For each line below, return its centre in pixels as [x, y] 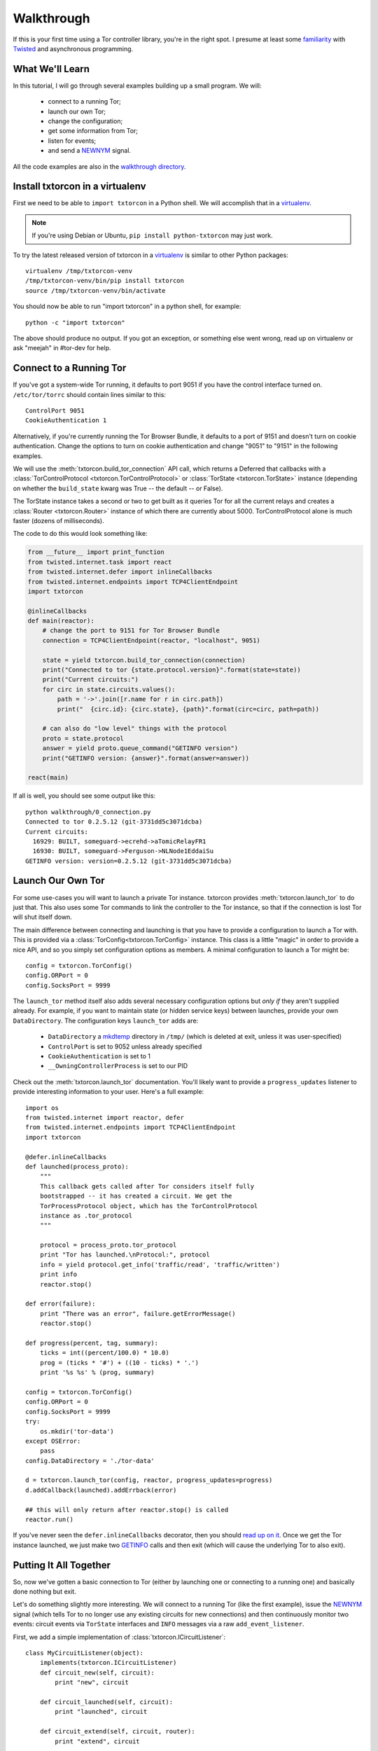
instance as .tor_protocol [86, 1216]
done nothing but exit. [44, 1592]
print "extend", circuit [97, 1741]
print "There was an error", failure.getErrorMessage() [138, 1314]
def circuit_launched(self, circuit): [106, 1702]
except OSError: [53, 1441]
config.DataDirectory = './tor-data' [90, 1461]
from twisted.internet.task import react [100, 562]
